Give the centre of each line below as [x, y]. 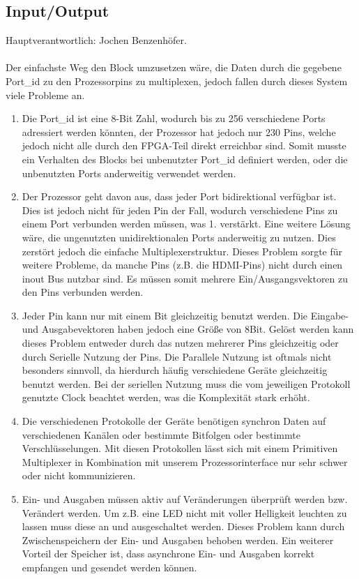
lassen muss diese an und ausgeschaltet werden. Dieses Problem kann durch [183, 526]
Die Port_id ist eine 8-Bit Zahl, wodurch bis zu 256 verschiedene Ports [174, 118]
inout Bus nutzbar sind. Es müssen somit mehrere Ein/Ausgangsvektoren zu [185, 278]
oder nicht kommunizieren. [79, 475]
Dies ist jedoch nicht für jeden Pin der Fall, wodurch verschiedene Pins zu [180, 210]
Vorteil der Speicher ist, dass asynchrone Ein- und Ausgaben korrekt [168, 554]
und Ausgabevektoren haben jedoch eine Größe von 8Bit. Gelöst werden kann [188, 329]
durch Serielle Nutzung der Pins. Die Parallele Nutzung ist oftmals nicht [177, 356]
